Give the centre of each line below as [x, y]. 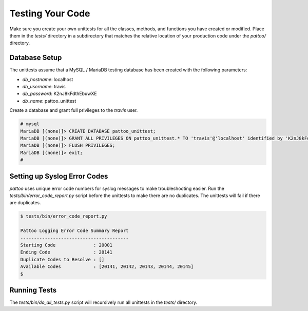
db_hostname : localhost [48, 79]
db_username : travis [44, 87]
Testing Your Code [50, 13]
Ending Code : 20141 [66, 252]
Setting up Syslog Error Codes [59, 176]
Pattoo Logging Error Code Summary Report [74, 231]
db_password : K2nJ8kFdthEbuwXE [60, 94]
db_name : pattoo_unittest [49, 101]
